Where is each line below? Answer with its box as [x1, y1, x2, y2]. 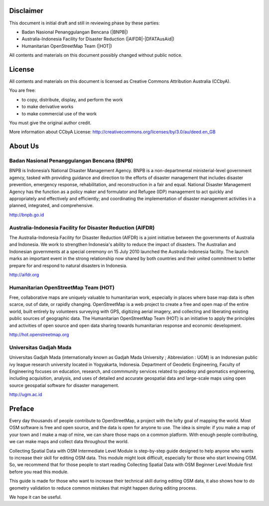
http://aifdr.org [9, 271, 39, 277]
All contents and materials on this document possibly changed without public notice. [9, 52, 183, 58]
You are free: [9, 87, 36, 93]
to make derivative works [21, 104, 74, 110]
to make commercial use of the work [21, 110, 97, 117]
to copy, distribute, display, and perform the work [21, 96, 123, 102]
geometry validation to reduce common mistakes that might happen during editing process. [9, 485, 197, 491]
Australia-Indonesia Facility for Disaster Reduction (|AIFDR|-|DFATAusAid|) [21, 36, 174, 42]
